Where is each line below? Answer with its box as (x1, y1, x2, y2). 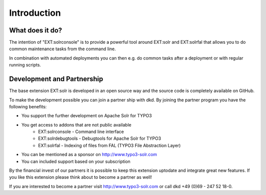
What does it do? (9, 26, 63, 34)
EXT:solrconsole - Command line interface (38, 129, 124, 135)
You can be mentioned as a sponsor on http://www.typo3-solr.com (21, 152, 157, 158)
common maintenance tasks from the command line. (9, 46, 116, 52)
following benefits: (9, 103, 47, 109)
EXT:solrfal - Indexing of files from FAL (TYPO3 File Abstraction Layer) (38, 142, 181, 148)
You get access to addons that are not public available (21, 122, 132, 128)
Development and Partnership (9, 75, 103, 83)
